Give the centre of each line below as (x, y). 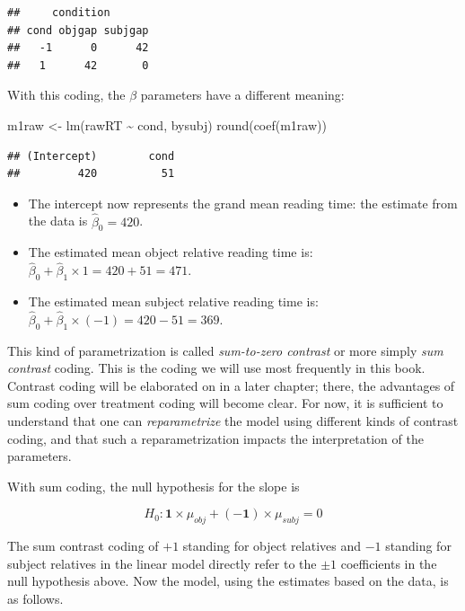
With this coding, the (66, 95)
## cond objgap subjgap (78, 30)
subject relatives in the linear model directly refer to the (162, 563)
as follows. (35, 598)
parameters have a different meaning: (242, 95)
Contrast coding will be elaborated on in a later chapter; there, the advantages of (231, 385)
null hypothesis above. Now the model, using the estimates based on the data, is (228, 581)
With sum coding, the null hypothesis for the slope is (154, 486)
